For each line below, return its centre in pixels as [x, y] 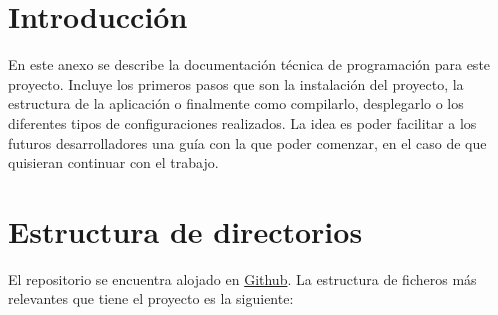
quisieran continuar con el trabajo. [113, 162]
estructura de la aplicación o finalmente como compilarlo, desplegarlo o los [236, 103]
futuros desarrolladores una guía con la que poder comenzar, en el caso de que [247, 142]
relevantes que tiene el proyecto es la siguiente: [151, 298]
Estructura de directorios [185, 230]
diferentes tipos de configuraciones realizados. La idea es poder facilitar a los [242, 122]
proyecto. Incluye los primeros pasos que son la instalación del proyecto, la [236, 83]
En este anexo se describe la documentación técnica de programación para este [249, 64]
